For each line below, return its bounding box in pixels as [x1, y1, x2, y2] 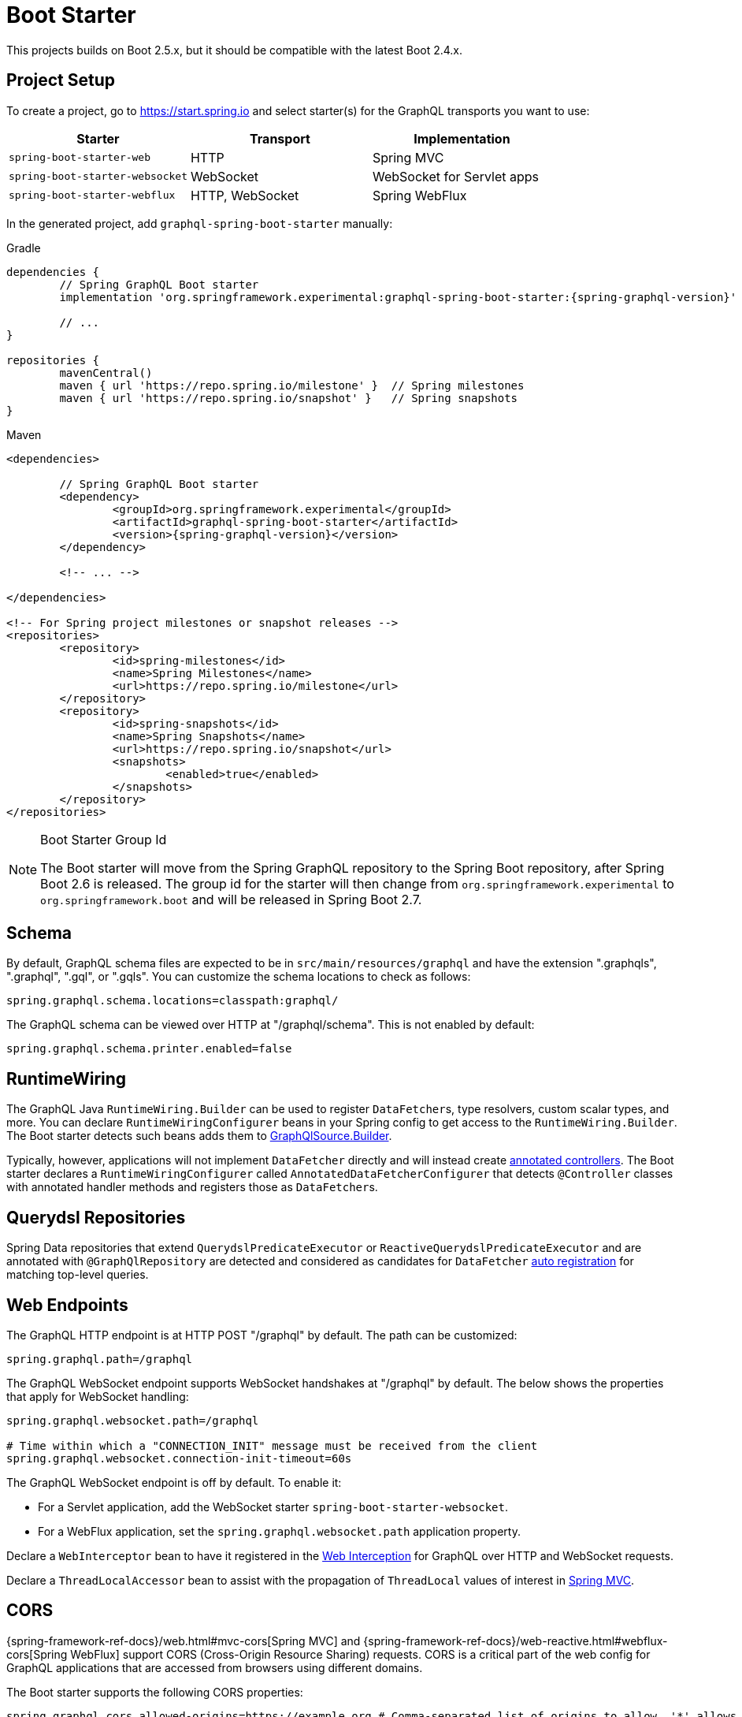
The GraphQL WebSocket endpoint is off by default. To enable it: [6, 1475, 342, 1489]
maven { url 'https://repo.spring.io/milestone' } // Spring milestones [59, 378, 525, 392]
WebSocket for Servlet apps [372, 168, 539, 184]
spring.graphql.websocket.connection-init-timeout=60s [6, 1451, 352, 1465]
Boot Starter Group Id [40, 831, 167, 847]
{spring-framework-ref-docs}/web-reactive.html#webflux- [363, 1633, 668, 1648]
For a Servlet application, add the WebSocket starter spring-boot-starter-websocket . [38, 1499, 508, 1514]
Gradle [6, 240, 41, 255]
